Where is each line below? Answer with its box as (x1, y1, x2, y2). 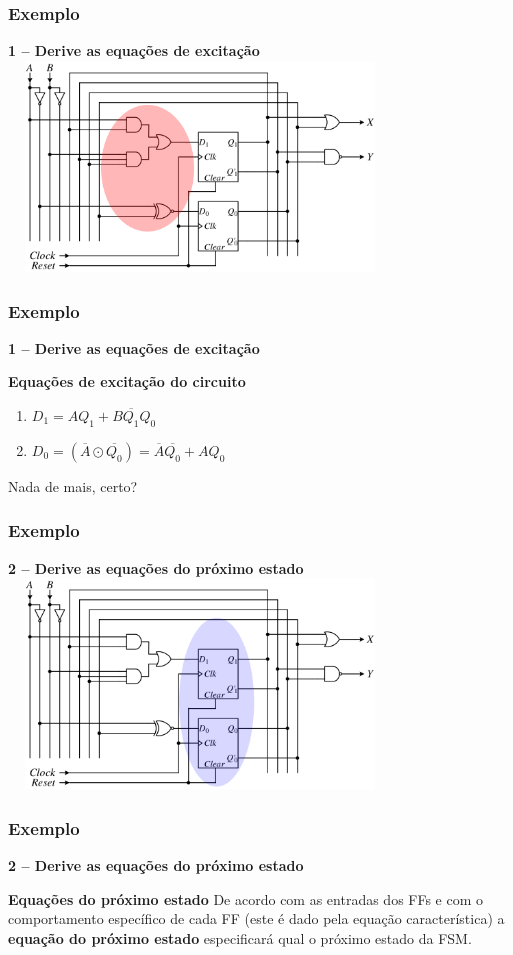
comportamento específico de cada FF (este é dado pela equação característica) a (8, 908, 505, 929)
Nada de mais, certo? (8, 475, 138, 496)
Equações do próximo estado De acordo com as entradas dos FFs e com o (8, 888, 484, 909)
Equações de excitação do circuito (8, 371, 246, 392)
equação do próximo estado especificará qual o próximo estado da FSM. (8, 927, 472, 948)
